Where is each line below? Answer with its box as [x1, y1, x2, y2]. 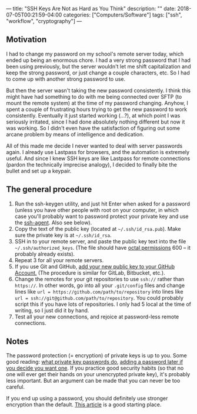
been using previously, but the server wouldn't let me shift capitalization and [6, 63, 191, 70]
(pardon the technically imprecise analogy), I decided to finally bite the [6, 161, 178, 168]
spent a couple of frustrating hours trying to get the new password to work [6, 106, 187, 113]
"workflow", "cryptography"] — [6, 18, 82, 24]
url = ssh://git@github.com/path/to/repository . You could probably [14, 294, 184, 301]
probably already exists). [14, 250, 75, 257]
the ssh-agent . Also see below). [14, 219, 92, 226]
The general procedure [6, 184, 92, 194]
